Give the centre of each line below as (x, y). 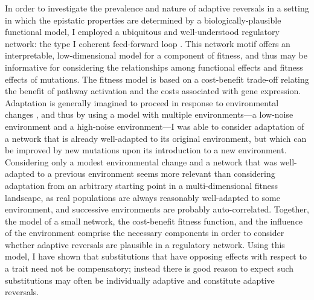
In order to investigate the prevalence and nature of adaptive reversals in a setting (157, 8)
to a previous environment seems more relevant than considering (156, 174)
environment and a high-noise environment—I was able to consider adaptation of (155, 126)
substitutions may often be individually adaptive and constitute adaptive (140, 280)
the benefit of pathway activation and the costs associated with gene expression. (153, 91)
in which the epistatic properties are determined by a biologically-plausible (143, 20)
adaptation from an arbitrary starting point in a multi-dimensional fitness (142, 185)
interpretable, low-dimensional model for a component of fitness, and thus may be (156, 55)
